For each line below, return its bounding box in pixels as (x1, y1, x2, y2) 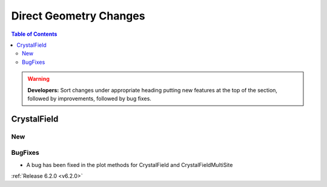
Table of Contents (11, 30, 58, 38)
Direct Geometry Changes (11, 9, 145, 22)
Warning (27, 75, 50, 83)
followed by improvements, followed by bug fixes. (27, 95, 151, 102)
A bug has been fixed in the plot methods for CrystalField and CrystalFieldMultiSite (26, 161, 233, 168)
